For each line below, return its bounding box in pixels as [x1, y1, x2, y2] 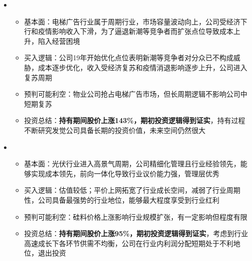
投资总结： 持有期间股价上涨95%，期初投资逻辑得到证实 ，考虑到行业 [24, 228, 249, 239]
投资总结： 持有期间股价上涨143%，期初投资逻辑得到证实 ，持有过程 [24, 115, 246, 126]
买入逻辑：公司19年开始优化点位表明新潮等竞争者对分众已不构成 [24, 52, 234, 63]
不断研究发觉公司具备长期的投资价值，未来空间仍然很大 [24, 125, 206, 135]
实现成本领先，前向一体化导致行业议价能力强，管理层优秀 [31, 168, 220, 178]
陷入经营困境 [38, 35, 80, 46]
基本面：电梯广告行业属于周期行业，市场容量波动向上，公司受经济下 [24, 16, 248, 26]
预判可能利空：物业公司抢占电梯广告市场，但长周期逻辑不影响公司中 [24, 89, 248, 99]
